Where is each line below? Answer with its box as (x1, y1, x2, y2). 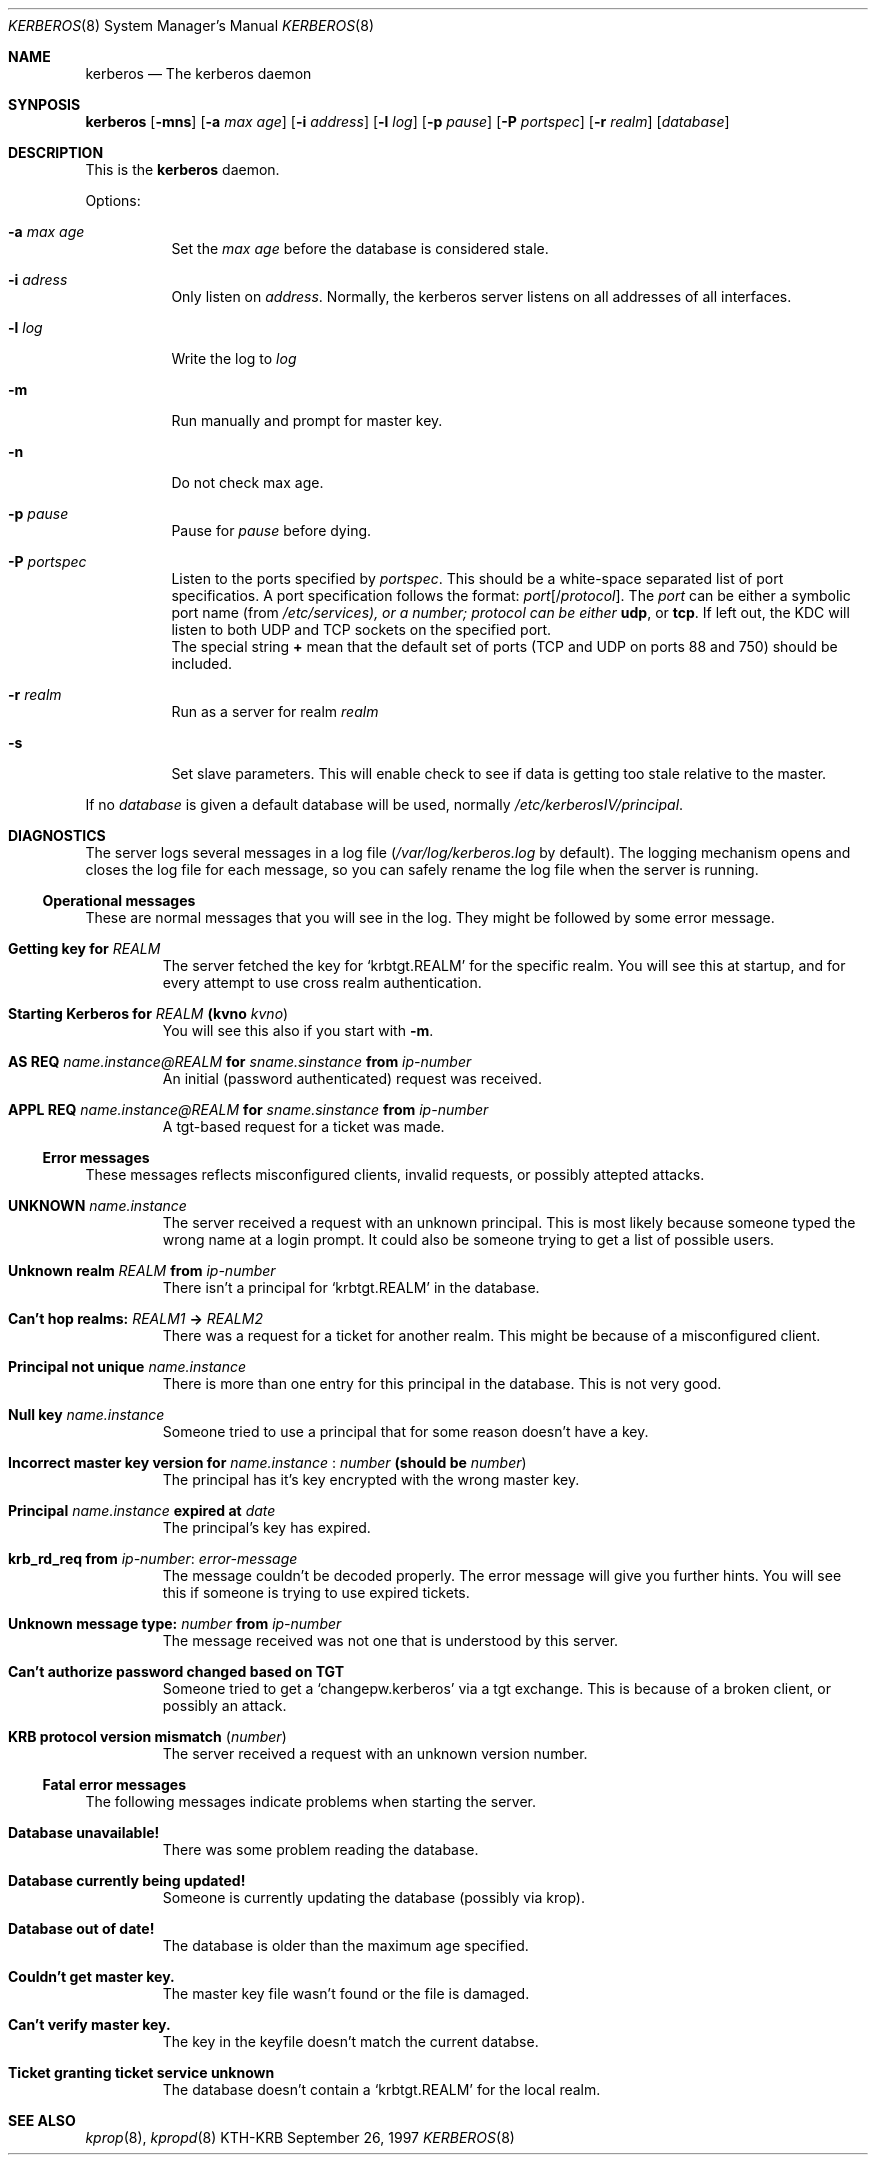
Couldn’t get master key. (8, 1968, 175, 1985)
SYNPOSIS (8, 96, 81, 113)
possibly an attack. (162, 1697, 287, 1714)
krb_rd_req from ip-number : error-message (8, 1550, 298, 1567)
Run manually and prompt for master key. (171, 412, 443, 429)
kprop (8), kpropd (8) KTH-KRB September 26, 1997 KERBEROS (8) (85, 2129, 515, 2146)
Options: (85, 192, 141, 209)
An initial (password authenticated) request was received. (162, 1070, 542, 1087)
